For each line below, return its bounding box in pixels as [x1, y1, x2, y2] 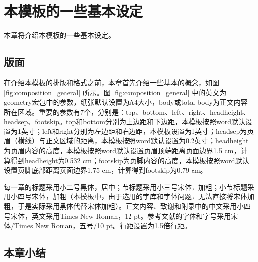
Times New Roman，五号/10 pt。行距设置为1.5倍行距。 [14, 220, 192, 231]
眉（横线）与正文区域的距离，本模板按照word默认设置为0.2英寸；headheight [4, 135, 249, 146]
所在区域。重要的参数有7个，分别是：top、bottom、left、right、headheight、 [4, 106, 250, 117]
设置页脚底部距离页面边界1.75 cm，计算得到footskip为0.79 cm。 [4, 165, 207, 175]
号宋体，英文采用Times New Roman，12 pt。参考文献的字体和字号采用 [4, 210, 231, 221]
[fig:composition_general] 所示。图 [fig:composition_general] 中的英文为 [4, 87, 227, 97]
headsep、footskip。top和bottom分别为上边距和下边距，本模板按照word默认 [4, 116, 245, 127]
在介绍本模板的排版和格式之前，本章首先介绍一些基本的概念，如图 [4, 77, 219, 87]
